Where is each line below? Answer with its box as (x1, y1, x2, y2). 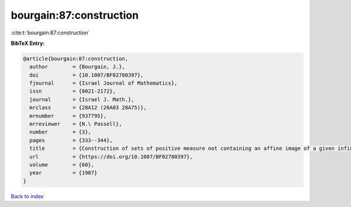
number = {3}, (29, 129, 92, 135)
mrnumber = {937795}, (29, 113, 107, 119)
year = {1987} (29, 170, 98, 176)
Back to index (11, 192, 44, 199)
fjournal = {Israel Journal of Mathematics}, (29, 80, 178, 87)
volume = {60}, (29, 162, 95, 168)
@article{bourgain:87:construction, (23, 55, 129, 62)
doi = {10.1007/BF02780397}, (29, 72, 144, 78)
